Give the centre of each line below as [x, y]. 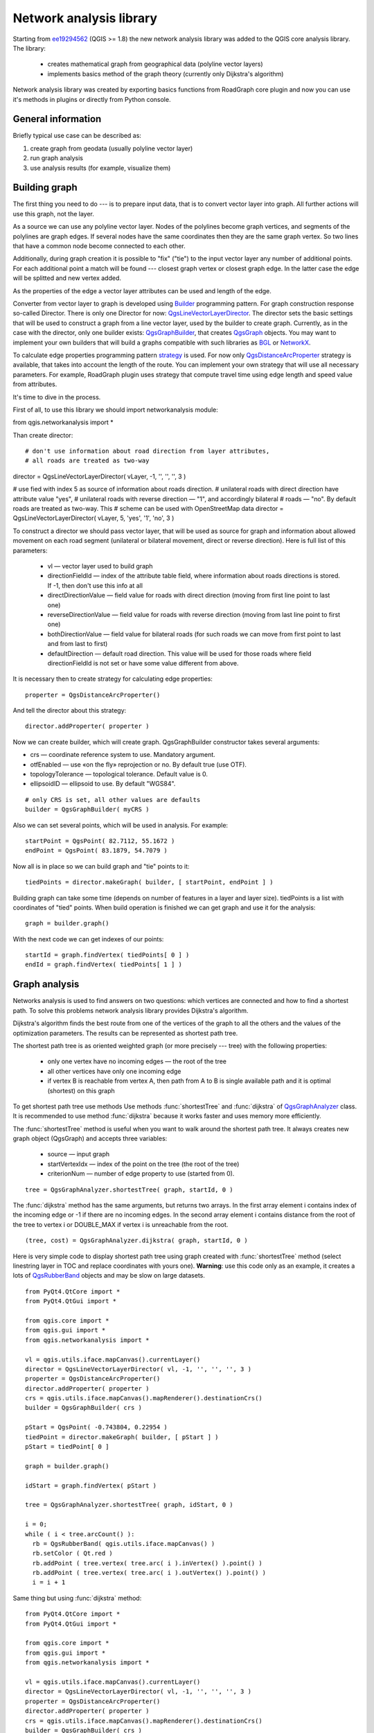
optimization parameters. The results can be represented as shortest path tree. [125, 1033]
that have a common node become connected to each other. [99, 246]
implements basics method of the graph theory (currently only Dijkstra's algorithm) [166, 73]
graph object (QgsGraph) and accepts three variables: [90, 1139]
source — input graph [79, 1154]
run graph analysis [56, 158]
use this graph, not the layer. [54, 214]
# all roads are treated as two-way [87, 461]
